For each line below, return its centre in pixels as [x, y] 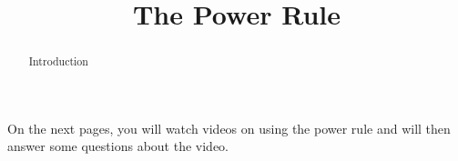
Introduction [58, 61]
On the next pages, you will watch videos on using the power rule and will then [229, 128]
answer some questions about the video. [118, 146]
